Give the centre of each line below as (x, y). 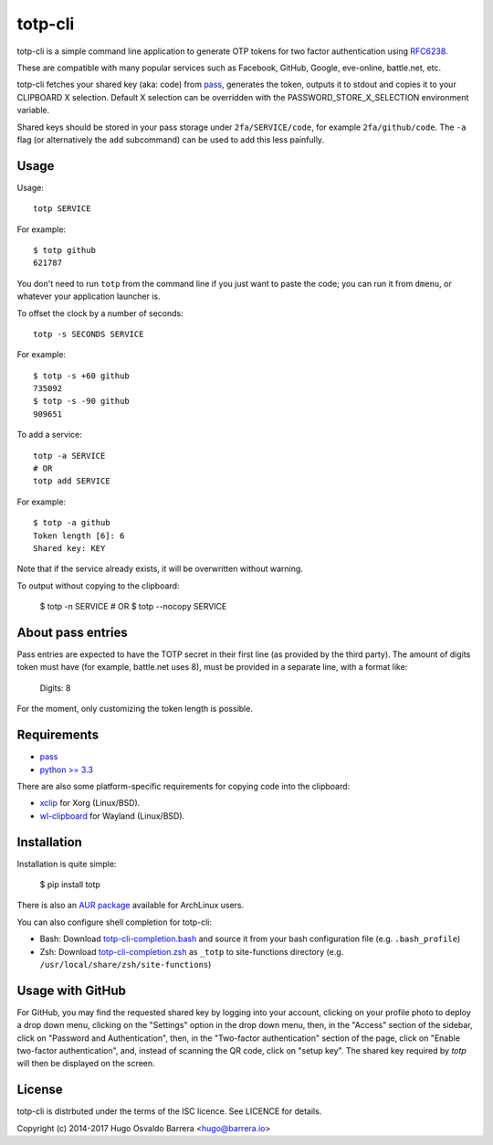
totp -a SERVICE (69, 456)
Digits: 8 (55, 688)
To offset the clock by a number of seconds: (100, 313)
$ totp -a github (72, 523)
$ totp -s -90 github (81, 401)
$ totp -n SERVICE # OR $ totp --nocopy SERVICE (133, 607)
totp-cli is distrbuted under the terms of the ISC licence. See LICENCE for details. (169, 1111)
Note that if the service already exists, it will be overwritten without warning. (160, 569)
